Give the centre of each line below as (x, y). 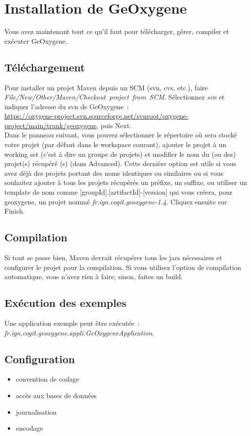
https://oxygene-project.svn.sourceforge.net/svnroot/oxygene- (96, 116)
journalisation (36, 411)
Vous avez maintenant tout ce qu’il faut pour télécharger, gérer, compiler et (117, 31)
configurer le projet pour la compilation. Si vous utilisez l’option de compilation (123, 267)
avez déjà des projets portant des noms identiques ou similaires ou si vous (114, 173)
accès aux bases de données (56, 395)
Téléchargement (45, 67)
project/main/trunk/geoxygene (50, 125)
